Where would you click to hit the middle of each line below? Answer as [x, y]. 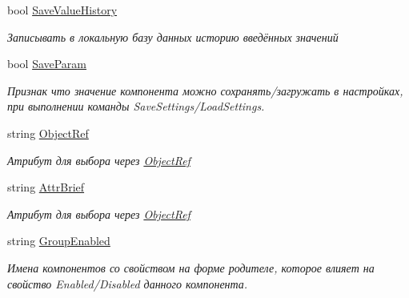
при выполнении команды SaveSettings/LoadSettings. [136, 106]
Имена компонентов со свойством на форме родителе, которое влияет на [191, 267]
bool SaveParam [47, 64]
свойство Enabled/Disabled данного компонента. [128, 283]
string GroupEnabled [59, 241]
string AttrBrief [46, 187]
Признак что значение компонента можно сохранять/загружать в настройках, [205, 90]
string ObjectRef [48, 133]
